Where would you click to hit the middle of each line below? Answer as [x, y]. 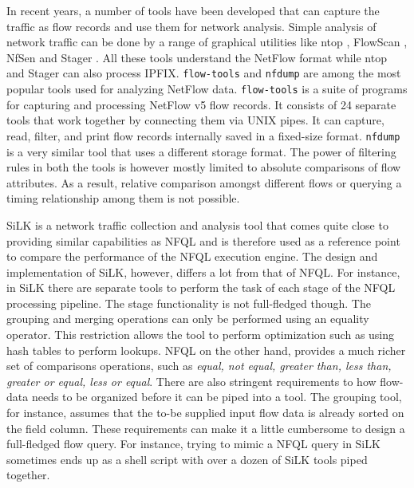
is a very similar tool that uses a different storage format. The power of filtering [201, 151]
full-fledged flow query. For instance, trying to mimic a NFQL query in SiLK [193, 444]
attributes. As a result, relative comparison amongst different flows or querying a [204, 182]
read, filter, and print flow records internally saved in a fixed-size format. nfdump [203, 135]
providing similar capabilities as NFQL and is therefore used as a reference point [203, 240]
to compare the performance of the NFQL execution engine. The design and [192, 256]
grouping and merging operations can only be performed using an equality [188, 319]
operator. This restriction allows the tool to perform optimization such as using [201, 335]
